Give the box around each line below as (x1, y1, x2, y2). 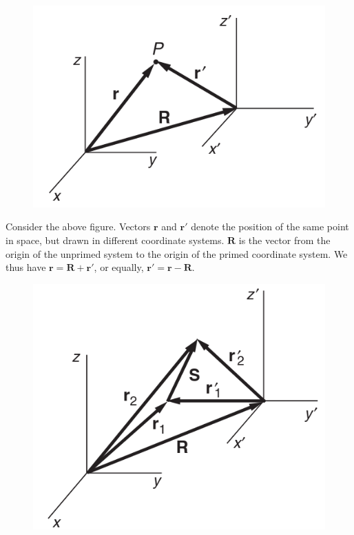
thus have (6, 260, 46, 274)
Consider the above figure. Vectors (6, 219, 151, 234)
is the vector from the (238, 232, 331, 247)
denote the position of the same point (191, 219, 349, 234)
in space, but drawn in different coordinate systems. (6, 232, 225, 247)
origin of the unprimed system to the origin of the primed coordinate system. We (6, 246, 348, 261)
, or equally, (94, 260, 144, 274)
